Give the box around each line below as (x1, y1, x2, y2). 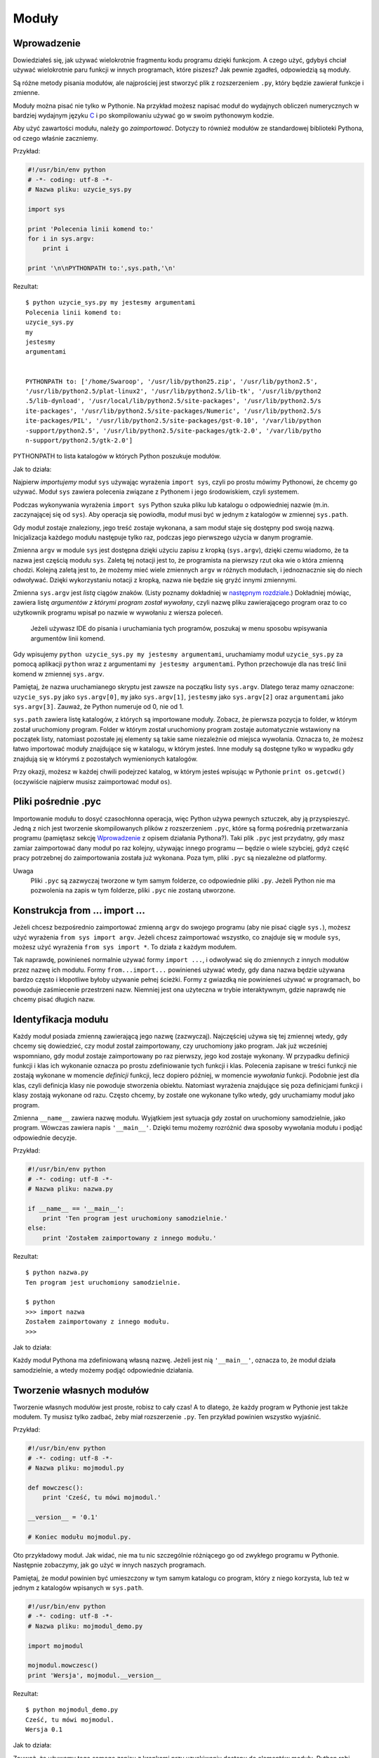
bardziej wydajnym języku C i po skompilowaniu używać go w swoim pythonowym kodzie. (13, 111, 274, 120)
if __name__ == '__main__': (27, 1205, 124, 1212)
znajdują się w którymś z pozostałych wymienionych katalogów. (13, 755, 198, 763)
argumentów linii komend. (30, 634, 105, 643)
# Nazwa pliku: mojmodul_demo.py (27, 1622, 143, 1630)
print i (42, 245, 69, 252)
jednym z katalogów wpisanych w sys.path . (13, 1584, 144, 1592)
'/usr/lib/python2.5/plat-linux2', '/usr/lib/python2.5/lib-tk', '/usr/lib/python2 (25, 387, 322, 395)
